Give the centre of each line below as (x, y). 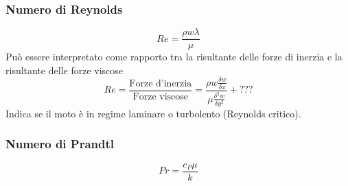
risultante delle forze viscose (65, 70)
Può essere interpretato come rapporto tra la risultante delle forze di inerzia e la (174, 57)
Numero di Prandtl (60, 144)
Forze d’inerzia (161, 83)
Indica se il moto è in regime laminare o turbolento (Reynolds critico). (153, 113)
